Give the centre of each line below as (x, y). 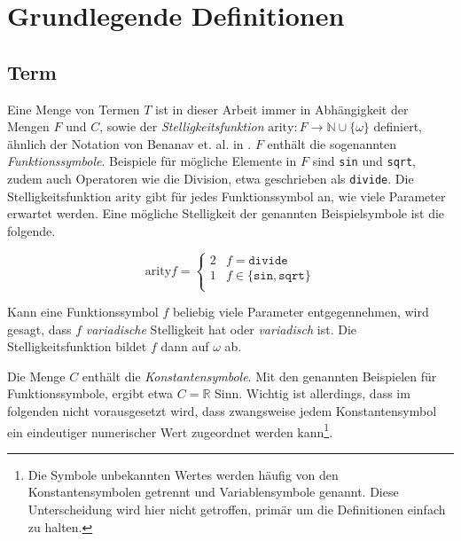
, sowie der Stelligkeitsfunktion (182, 126)
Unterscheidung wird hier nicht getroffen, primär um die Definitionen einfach (237, 510)
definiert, (398, 126)
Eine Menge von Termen (74, 109)
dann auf (185, 346)
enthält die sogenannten (332, 143)
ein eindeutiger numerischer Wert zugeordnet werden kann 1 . (170, 430)
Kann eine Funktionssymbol (83, 312)
